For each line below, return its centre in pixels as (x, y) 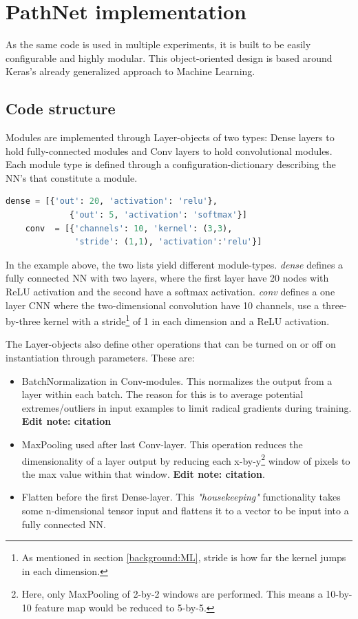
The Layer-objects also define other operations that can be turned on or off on (171, 344)
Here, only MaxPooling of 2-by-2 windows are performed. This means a (172, 594)
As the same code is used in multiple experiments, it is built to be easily (158, 44)
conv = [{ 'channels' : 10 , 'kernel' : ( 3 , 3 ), (129, 228)
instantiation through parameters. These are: (100, 358)
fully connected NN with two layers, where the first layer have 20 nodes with (167, 278)
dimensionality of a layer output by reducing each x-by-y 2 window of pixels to (186, 459)
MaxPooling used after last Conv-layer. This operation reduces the (162, 444)
